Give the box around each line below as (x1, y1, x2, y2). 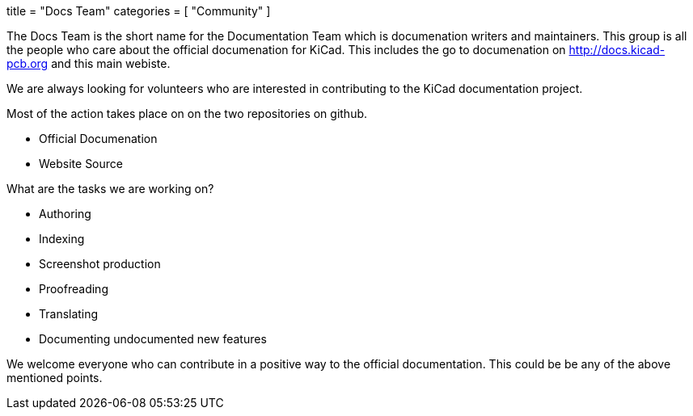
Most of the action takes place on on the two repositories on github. (6, 107, 368, 120)
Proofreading (39, 282, 108, 296)
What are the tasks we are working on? (6, 182, 214, 195)
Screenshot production (39, 257, 161, 271)
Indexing (39, 232, 85, 246)
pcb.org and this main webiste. (6, 57, 171, 70)
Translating (39, 307, 99, 321)
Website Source (39, 157, 123, 170)
